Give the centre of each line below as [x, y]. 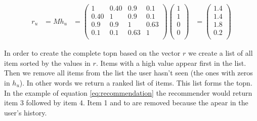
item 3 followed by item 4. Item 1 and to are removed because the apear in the [126, 103]
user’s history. [26, 112]
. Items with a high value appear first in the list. [171, 63]
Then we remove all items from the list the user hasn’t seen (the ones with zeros [128, 73]
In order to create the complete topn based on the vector [92, 53]
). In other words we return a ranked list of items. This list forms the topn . [136, 83]
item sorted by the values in [47, 63]
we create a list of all [220, 53]
